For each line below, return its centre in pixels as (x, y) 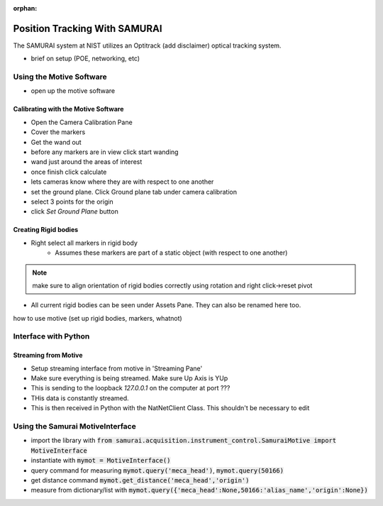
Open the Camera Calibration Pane (82, 122)
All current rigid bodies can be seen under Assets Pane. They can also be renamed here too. (166, 305)
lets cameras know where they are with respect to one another (122, 182)
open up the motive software (73, 91)
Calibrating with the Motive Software (68, 109)
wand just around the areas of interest (87, 162)
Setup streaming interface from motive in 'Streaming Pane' (117, 368)
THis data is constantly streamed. (80, 398)
